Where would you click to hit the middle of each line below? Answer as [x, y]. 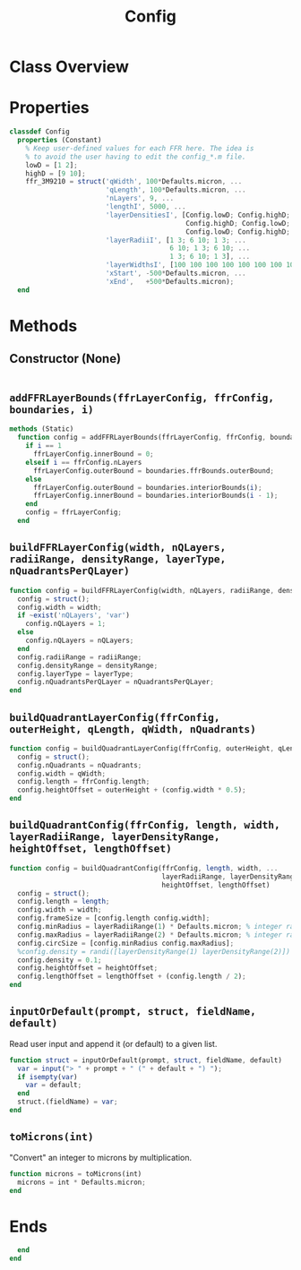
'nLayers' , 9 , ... [140, 199]
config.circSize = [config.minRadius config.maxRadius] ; [126, 943]
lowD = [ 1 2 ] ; [52, 165]
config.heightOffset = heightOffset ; [88, 968]
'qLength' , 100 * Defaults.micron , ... [176, 190]
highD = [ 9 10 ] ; [56, 173]
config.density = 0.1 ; [60, 960]
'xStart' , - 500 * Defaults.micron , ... [176, 273]
